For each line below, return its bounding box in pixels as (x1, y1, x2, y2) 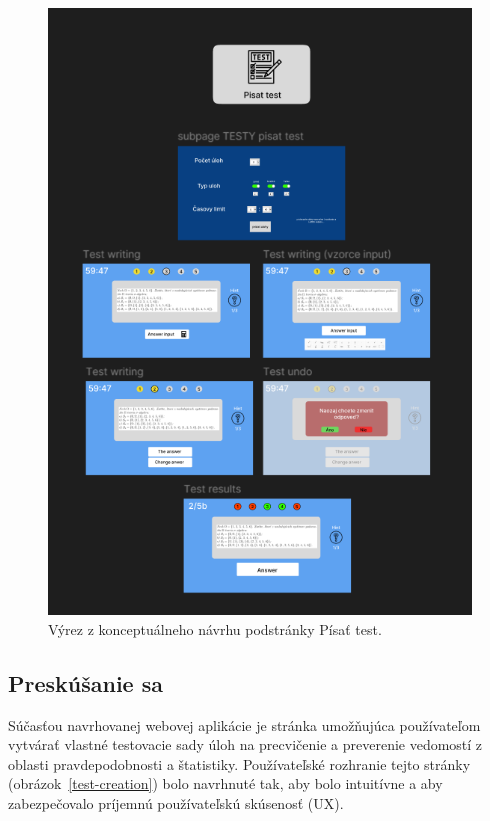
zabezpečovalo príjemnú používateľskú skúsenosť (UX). (8, 792, 344, 813)
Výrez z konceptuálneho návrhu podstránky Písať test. (48, 618, 382, 639)
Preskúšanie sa (8, 667, 164, 698)
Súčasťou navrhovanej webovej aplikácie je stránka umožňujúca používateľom (8, 714, 481, 735)
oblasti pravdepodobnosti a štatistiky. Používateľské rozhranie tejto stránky (8, 753, 471, 774)
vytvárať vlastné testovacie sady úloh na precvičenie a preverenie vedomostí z (8, 734, 483, 755)
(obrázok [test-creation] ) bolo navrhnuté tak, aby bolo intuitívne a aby (8, 773, 443, 794)
